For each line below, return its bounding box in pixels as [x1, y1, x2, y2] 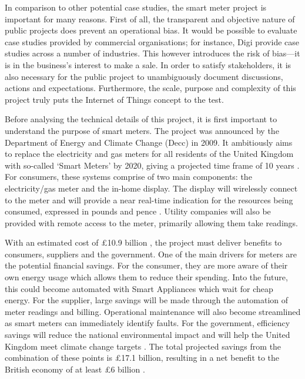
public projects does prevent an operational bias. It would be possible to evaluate [5, 24, 297, 36]
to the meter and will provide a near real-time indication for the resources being [5, 193, 293, 206]
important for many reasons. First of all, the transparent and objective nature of [5, 12, 295, 25]
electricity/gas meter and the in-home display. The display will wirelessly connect [5, 182, 298, 194]
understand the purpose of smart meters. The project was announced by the [5, 124, 279, 136]
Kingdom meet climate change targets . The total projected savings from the [5, 340, 281, 352]
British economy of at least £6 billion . [5, 363, 145, 375]
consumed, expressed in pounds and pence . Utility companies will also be [5, 205, 271, 217]
